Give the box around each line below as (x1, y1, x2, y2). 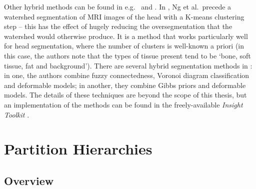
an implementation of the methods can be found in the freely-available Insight (4, 99, 243, 109)
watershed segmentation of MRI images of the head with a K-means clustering (4, 11, 244, 21)
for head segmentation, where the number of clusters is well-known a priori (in (4, 40, 244, 51)
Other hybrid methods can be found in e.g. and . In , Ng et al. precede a (4, 1, 231, 11)
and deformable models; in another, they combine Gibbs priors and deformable (4, 79, 246, 90)
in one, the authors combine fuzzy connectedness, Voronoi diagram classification (4, 70, 249, 80)
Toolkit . (4, 109, 29, 119)
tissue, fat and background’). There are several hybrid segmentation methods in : (4, 60, 252, 70)
